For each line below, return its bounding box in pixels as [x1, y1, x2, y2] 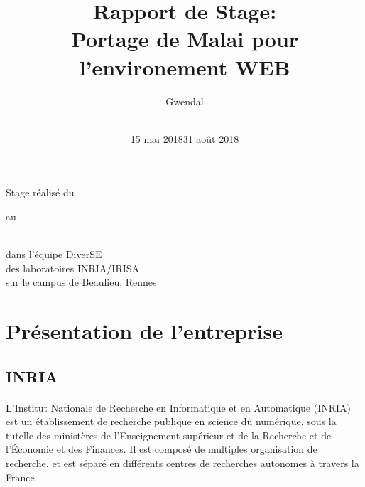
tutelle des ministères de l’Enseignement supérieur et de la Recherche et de [6, 427, 332, 442]
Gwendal [165, 93, 204, 108]
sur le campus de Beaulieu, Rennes [6, 274, 157, 289]
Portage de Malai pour [70, 24, 299, 53]
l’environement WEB [79, 52, 290, 81]
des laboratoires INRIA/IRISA [6, 260, 140, 275]
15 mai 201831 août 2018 [130, 131, 239, 146]
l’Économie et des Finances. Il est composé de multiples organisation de [6, 441, 317, 456]
